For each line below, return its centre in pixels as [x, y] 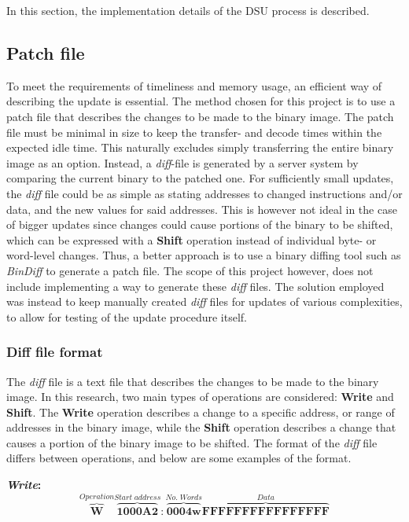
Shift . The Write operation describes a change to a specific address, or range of [201, 412]
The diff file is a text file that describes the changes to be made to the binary [193, 381]
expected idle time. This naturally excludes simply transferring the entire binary [200, 147]
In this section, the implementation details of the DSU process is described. [188, 10]
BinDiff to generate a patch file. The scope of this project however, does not [190, 270]
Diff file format [55, 352]
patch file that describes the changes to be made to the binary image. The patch [200, 116]
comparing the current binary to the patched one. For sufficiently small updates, [200, 178]
